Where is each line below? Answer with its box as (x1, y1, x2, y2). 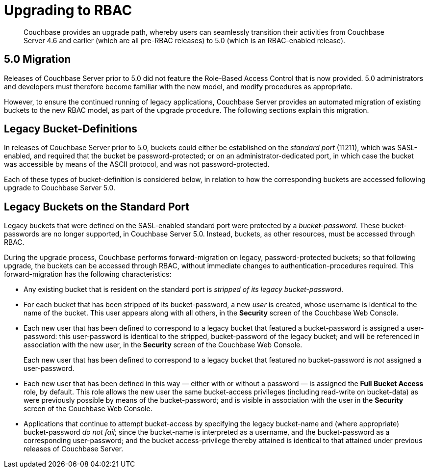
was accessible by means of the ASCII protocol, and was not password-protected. (4, 160, 270, 169)
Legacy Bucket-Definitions (4, 123, 137, 135)
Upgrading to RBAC (4, 2, 132, 19)
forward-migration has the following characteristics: (4, 270, 172, 279)
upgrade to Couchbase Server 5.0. (4, 184, 115, 192)
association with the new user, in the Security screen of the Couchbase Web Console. (24, 341, 303, 349)
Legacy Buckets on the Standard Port (4, 200, 189, 213)
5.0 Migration (4, 53, 71, 66)
